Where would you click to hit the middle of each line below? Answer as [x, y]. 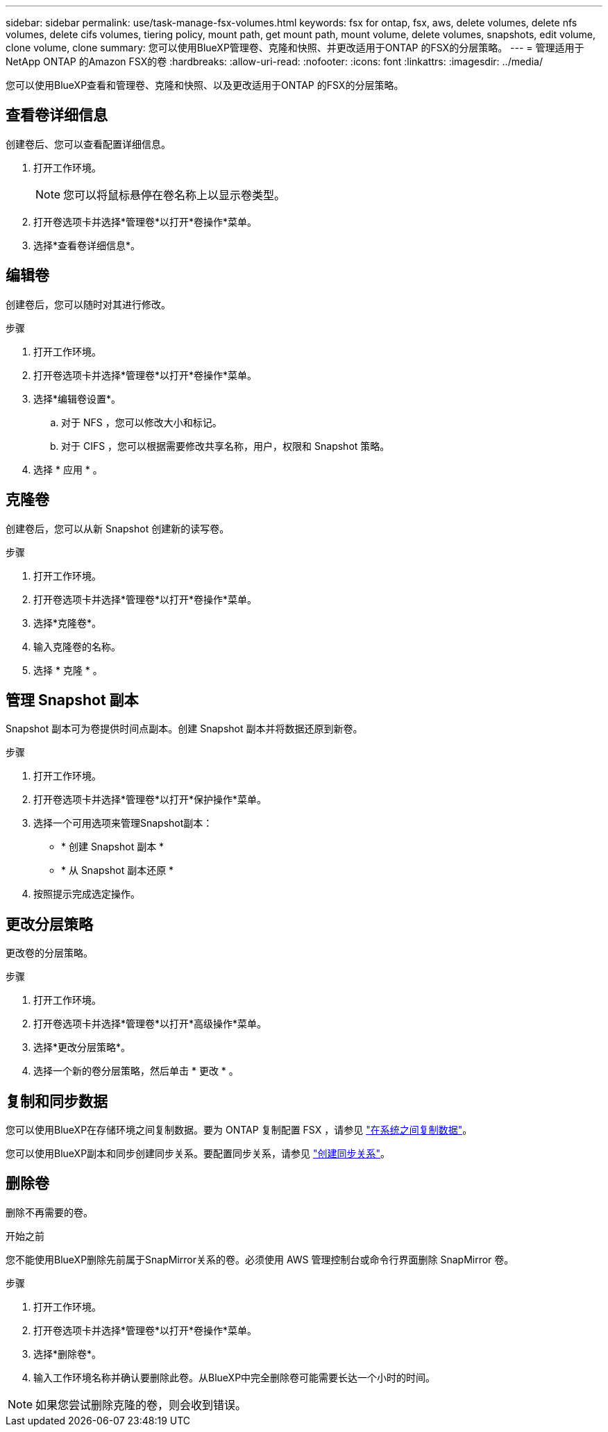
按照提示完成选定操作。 [87, 894]
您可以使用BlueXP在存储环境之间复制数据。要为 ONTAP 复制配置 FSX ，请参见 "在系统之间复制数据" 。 [239, 1130]
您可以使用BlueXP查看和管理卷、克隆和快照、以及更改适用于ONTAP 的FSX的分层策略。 [205, 85]
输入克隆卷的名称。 [77, 646]
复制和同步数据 [57, 1101]
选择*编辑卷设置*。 [77, 398]
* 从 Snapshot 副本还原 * [118, 870]
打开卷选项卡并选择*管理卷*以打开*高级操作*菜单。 [150, 1024]
